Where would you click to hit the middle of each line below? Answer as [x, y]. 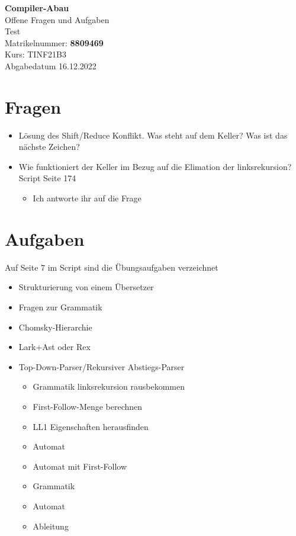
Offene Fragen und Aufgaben [57, 19]
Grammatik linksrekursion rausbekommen [109, 386]
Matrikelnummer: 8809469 [54, 42]
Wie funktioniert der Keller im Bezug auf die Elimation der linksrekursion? [155, 166]
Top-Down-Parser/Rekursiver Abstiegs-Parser [102, 366]
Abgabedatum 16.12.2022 [51, 65]
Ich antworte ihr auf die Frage [87, 198]
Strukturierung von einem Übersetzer [86, 287]
